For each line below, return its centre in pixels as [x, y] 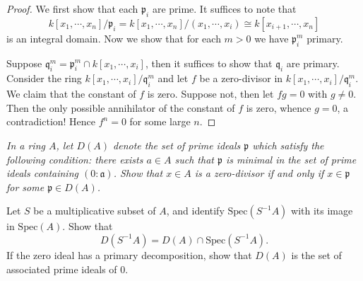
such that [194, 159]
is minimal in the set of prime [291, 159]
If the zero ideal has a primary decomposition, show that [129, 254]
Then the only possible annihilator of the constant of [121, 107]
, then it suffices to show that [209, 63]
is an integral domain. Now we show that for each [114, 38]
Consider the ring [44, 78]
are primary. [313, 63]
